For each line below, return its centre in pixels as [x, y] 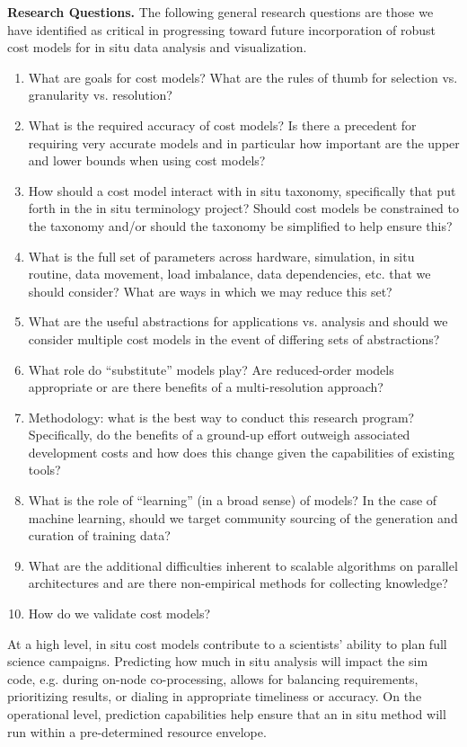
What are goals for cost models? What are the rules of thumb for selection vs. [243, 77]
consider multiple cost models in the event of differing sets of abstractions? [234, 338]
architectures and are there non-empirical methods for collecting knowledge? [238, 583]
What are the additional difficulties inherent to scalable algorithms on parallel [243, 565]
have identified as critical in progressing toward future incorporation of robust [222, 29]
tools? [44, 470]
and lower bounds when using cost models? [147, 160]
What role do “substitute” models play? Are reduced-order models [211, 369]
